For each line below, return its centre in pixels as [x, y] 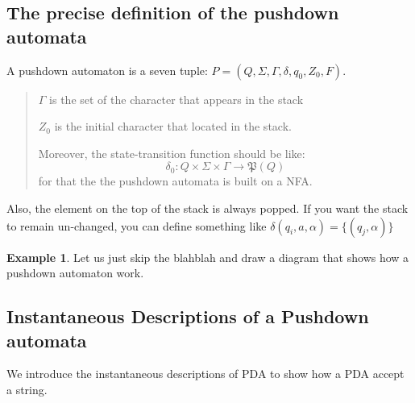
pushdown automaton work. [75, 273]
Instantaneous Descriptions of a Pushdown [188, 316]
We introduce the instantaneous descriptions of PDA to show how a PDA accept [205, 374]
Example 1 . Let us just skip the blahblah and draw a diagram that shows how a [208, 257]
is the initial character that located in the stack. [173, 126]
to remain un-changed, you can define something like [137, 225]
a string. [27, 389]
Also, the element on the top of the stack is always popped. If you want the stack [207, 208]
